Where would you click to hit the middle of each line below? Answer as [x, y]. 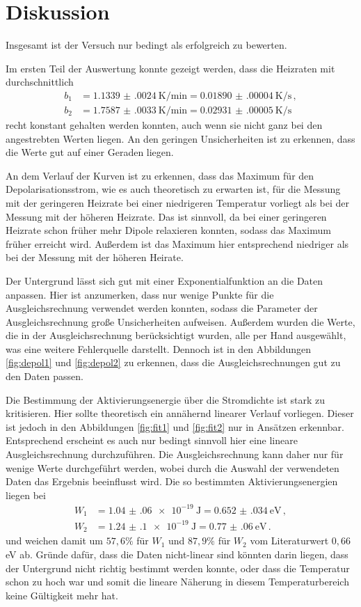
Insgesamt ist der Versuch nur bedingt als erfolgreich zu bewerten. [146, 45]
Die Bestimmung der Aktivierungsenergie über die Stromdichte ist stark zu [166, 399]
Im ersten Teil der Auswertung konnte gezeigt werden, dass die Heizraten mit [170, 68]
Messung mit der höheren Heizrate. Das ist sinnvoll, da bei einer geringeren [166, 216]
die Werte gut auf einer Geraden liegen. [90, 152]
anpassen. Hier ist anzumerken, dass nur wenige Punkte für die [140, 294]
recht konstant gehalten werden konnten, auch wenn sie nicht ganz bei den [164, 124]
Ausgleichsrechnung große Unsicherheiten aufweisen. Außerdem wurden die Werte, [180, 321]
